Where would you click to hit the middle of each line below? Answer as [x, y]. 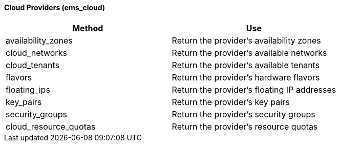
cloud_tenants [33, 65]
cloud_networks [36, 53]
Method [88, 28]
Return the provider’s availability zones [246, 40]
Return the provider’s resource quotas [245, 126]
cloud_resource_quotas [51, 126]
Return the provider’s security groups [243, 114]
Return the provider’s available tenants [246, 65]
